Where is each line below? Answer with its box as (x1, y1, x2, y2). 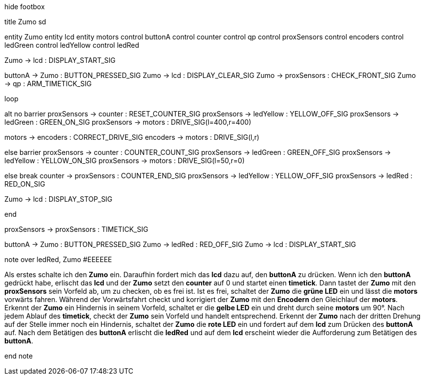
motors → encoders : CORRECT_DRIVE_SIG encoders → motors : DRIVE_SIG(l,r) (4, 133, 259, 141)
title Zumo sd (4, 18, 46, 26)
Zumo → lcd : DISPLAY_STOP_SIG (4, 195, 112, 203)
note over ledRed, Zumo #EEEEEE (4, 255, 112, 264)
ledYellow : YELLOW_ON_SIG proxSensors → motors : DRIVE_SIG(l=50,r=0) (4, 156, 245, 165)
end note (4, 352, 33, 360)
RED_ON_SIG (4, 180, 45, 188)
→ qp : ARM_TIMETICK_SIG (4, 79, 92, 88)
